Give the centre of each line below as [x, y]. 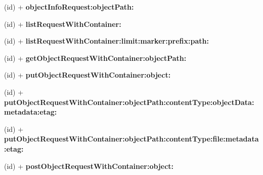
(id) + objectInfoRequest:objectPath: [69, 7]
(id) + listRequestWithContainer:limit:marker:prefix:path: [106, 41]
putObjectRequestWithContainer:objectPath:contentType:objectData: [129, 102]
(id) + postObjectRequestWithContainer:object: [89, 166]
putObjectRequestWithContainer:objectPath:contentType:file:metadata [131, 139]
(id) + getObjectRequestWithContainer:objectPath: [95, 58]
